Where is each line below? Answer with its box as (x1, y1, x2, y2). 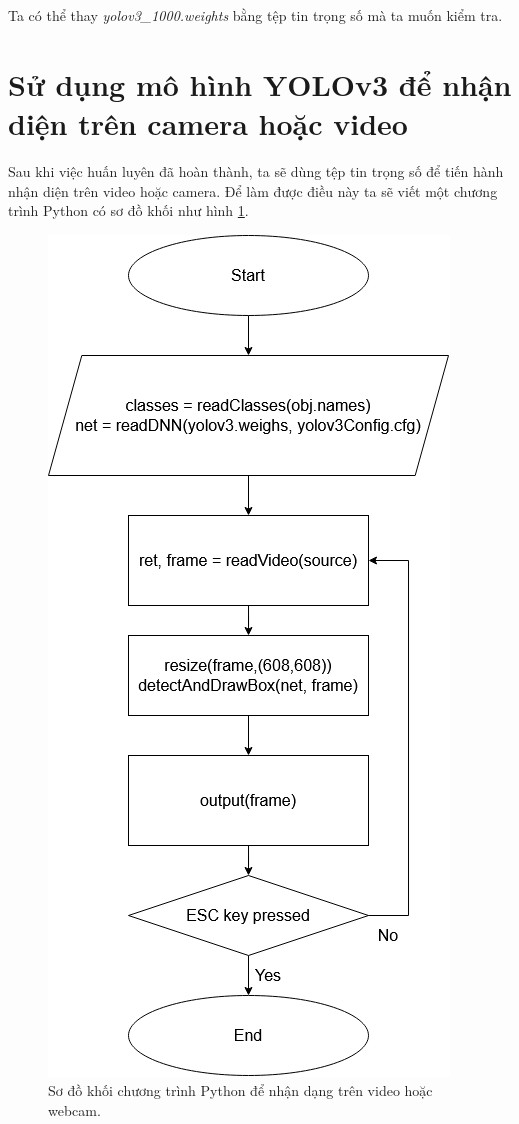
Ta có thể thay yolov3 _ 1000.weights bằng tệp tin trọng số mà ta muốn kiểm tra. (8, 5, 503, 25)
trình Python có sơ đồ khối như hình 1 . (8, 200, 249, 221)
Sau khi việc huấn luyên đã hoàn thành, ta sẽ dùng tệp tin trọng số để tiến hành (8, 160, 504, 181)
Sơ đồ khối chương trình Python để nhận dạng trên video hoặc (48, 1080, 433, 1101)
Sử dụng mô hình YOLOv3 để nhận (8, 63, 512, 104)
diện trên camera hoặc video (8, 102, 408, 143)
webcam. (48, 1099, 101, 1120)
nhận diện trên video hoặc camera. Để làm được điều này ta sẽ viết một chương (8, 180, 498, 201)
